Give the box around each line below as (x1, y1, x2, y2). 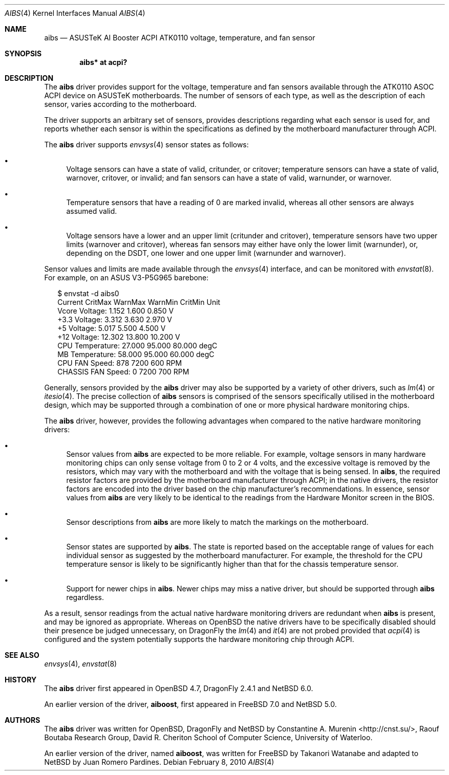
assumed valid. (66, 207, 117, 215)
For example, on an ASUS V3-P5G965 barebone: (44, 273, 209, 282)
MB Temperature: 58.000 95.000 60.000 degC (57, 350, 215, 359)
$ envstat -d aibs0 (57, 289, 119, 298)
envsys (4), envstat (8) (44, 659, 117, 668)
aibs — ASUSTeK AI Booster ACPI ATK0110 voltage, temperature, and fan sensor (44, 33, 315, 42)
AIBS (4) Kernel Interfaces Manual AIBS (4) (5, 9, 145, 17)
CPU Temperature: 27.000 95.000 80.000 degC (57, 341, 218, 350)
